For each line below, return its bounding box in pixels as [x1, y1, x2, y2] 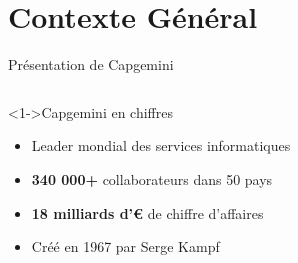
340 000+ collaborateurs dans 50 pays [31, 168, 273, 189]
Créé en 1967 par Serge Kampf [31, 236, 220, 257]
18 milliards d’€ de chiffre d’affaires [31, 202, 264, 223]
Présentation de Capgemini [8, 54, 174, 75]
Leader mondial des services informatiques [31, 135, 291, 156]
